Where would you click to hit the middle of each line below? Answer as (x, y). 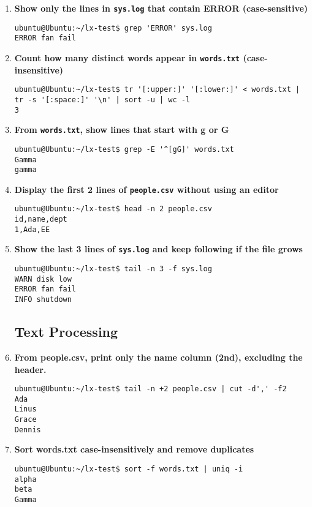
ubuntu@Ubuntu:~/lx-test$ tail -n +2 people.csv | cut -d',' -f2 (150, 389)
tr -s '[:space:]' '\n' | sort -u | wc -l (102, 100)
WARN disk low (43, 279)
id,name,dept (41, 220)
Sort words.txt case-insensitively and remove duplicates (134, 449)
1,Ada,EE (32, 229)
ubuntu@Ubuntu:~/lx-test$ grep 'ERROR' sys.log (113, 28)
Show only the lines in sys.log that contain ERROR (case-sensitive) (161, 8)
